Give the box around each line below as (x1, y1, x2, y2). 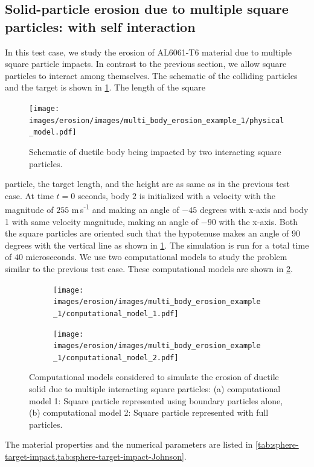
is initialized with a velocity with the (139, 189, 275, 202)
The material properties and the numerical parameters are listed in (5, 438, 253, 451)
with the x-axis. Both (219, 215, 298, 227)
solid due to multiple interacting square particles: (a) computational (29, 383, 281, 395)
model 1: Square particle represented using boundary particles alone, (29, 394, 283, 407)
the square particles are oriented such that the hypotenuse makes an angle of (5, 227, 289, 240)
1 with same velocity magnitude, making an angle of (5, 215, 199, 227)
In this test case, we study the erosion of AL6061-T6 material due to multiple (5, 45, 292, 58)
